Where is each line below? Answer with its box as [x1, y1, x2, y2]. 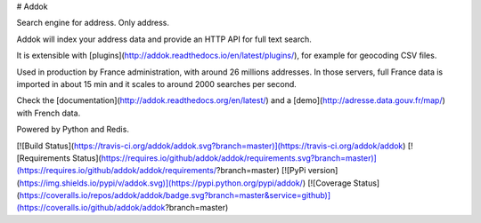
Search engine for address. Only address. [16, 18, 169, 28]
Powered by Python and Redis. [16, 124, 129, 135]
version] [307, 165, 338, 176]
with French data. [16, 108, 81, 118]
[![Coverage [307, 178, 352, 188]
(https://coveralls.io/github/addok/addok [16, 203, 166, 213]
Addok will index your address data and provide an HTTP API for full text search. [16, 34, 312, 44]
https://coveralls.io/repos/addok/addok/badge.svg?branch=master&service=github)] [19, 190, 331, 201]
